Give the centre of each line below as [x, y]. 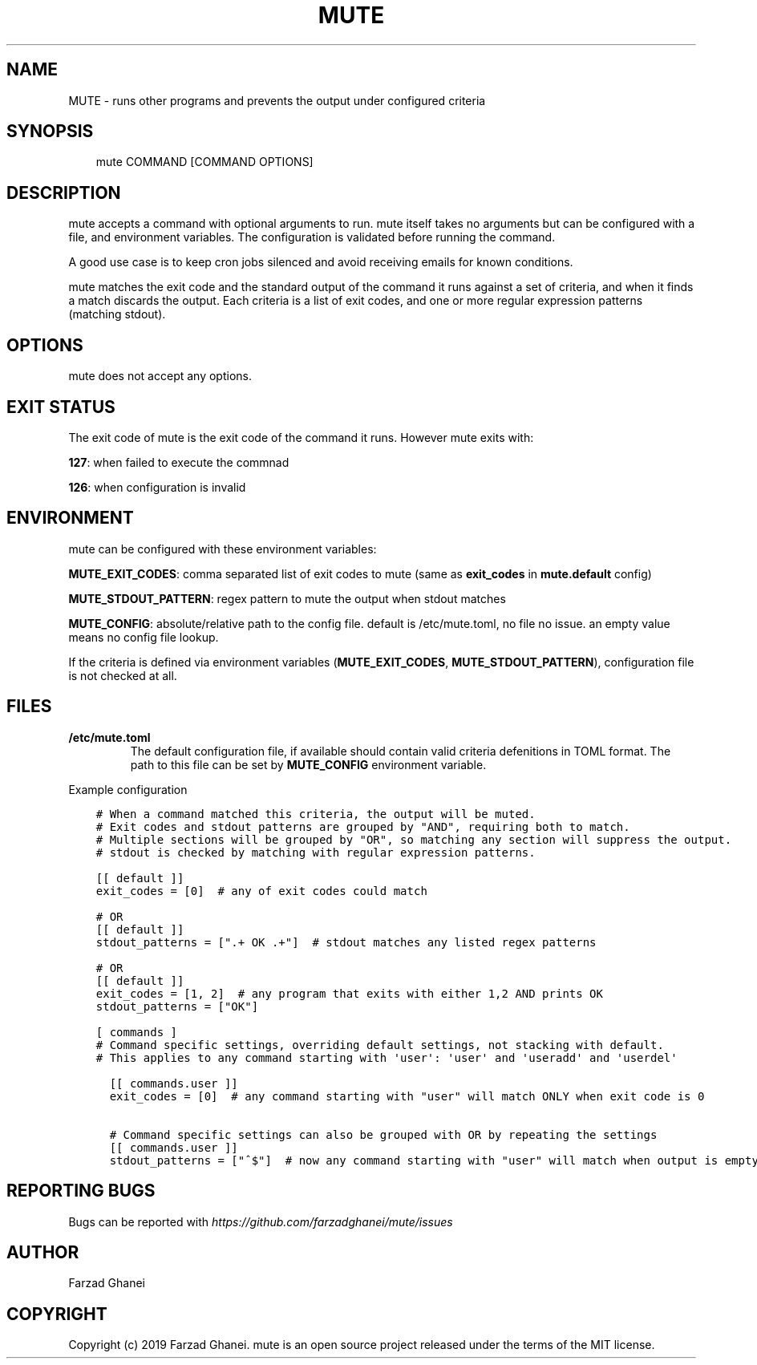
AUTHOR [43, 1252]
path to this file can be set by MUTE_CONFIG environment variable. [308, 764]
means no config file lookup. [144, 637]
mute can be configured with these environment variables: [223, 549]
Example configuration [128, 789]
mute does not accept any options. [160, 376]
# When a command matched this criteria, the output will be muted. [316, 814]
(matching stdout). [117, 314]
